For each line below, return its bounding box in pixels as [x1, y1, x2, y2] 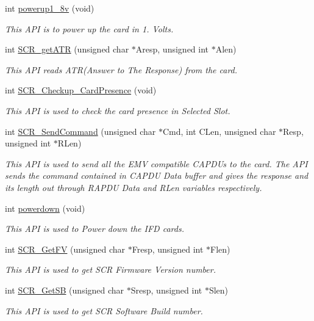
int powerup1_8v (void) [5, 2, 95, 14]
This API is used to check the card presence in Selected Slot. [5, 104, 230, 117]
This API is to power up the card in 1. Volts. [5, 22, 174, 35]
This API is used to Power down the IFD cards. [5, 222, 184, 235]
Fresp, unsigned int [132, 242, 204, 255]
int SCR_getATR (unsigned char [5, 43, 129, 56]
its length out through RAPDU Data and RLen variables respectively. [5, 181, 262, 193]
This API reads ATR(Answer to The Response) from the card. [5, 63, 238, 76]
